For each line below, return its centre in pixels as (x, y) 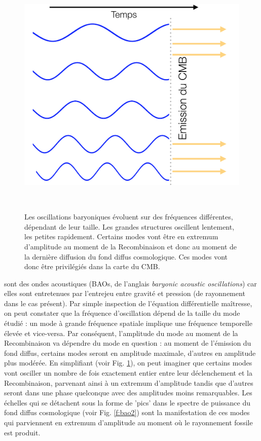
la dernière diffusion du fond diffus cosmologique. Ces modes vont (126, 256)
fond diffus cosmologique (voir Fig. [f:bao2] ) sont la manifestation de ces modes (127, 412)
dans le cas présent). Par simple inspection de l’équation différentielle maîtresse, (128, 303)
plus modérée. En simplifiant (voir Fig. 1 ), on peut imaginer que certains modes (128, 363)
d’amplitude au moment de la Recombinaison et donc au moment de (131, 246)
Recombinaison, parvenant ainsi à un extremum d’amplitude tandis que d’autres (129, 382)
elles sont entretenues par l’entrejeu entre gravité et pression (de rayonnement (125, 293)
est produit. (22, 432)
